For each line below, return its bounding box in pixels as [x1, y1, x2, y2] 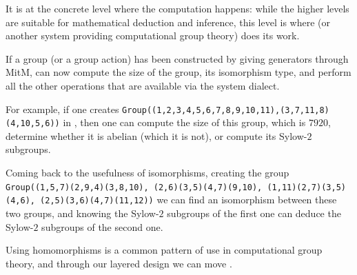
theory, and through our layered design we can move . [6, 256, 232, 270]
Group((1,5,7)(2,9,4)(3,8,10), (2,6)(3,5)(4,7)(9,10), [6, 182, 263, 192]
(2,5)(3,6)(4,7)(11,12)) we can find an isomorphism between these [40, 192, 337, 207]
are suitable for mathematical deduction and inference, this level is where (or [6, 14, 330, 29]
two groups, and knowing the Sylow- [6, 205, 159, 220]
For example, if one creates [6, 101, 119, 116]
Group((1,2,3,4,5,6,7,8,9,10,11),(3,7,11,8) [122, 105, 329, 115]
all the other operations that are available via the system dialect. [6, 78, 280, 92]
